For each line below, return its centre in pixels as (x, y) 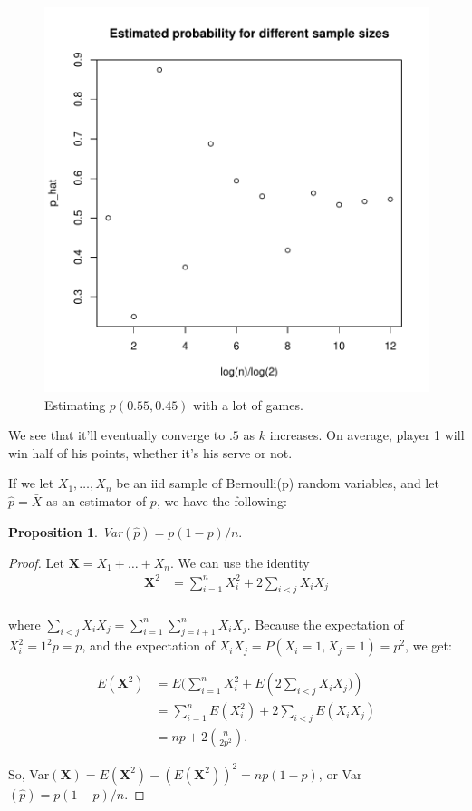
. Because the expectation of (325, 624)
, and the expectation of (148, 645)
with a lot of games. (248, 404)
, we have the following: (222, 500)
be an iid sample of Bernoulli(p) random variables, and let (278, 483)
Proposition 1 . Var (66, 531)
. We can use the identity (240, 562)
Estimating (75, 404)
